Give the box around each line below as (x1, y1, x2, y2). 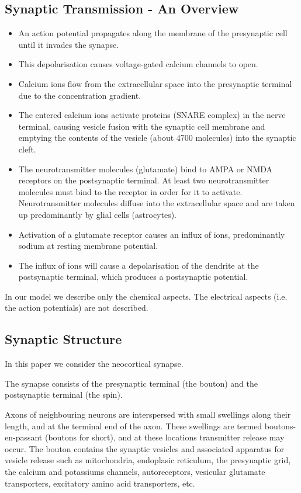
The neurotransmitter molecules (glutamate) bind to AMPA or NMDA (18, 162, 273, 175)
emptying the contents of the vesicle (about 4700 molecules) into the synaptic (18, 131, 296, 144)
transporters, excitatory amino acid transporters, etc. (5, 477, 195, 489)
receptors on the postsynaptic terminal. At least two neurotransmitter (18, 174, 269, 186)
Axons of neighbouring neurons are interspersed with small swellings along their (5, 408, 291, 421)
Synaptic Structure (5, 330, 122, 348)
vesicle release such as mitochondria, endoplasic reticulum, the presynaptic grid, (5, 454, 291, 466)
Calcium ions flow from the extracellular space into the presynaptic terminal (18, 77, 292, 89)
